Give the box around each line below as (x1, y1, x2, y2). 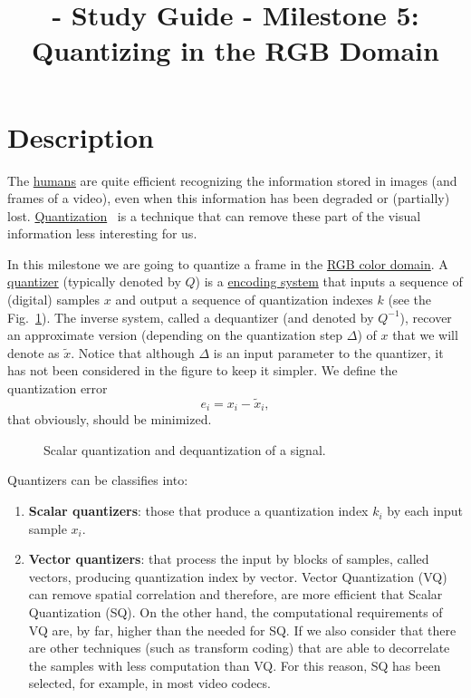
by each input (387, 501, 463, 520)
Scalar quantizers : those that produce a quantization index (28, 501, 369, 520)
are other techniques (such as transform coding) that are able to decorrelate (28, 638, 450, 657)
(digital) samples (7, 290, 101, 309)
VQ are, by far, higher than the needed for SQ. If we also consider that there (28, 620, 457, 639)
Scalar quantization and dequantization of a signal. (43, 440, 326, 459)
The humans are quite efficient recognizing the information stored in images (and (7, 170, 457, 189)
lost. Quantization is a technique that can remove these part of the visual (7, 206, 421, 225)
